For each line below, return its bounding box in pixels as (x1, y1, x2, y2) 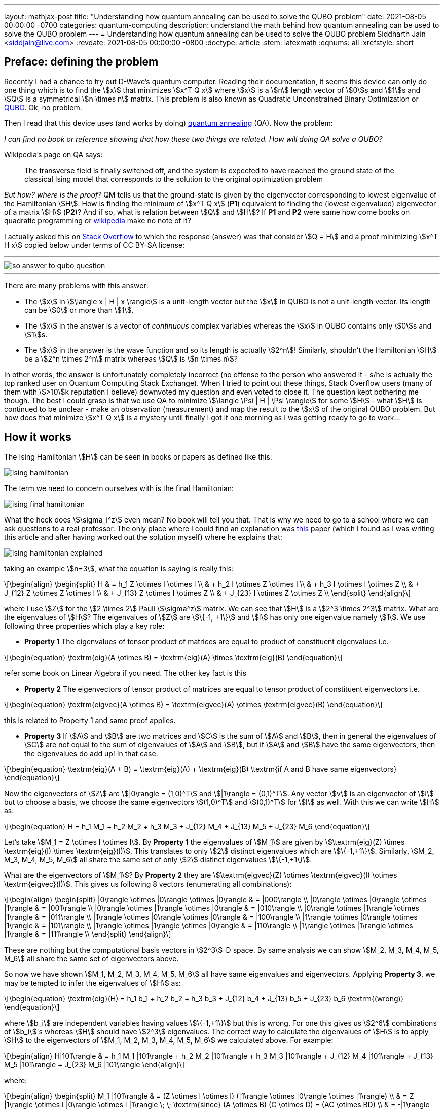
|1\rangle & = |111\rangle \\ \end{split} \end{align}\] (4, 929, 171, 938)
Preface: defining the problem (4, 55, 159, 69)
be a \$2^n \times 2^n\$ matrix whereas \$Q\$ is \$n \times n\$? (24, 354, 238, 363)
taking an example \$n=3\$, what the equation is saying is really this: (4, 564, 234, 573)
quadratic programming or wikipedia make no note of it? (4, 216, 191, 225)
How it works (4, 431, 71, 444)
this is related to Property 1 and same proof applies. (4, 715, 176, 725)
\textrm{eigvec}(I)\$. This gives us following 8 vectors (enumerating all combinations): (4, 879, 292, 888)
